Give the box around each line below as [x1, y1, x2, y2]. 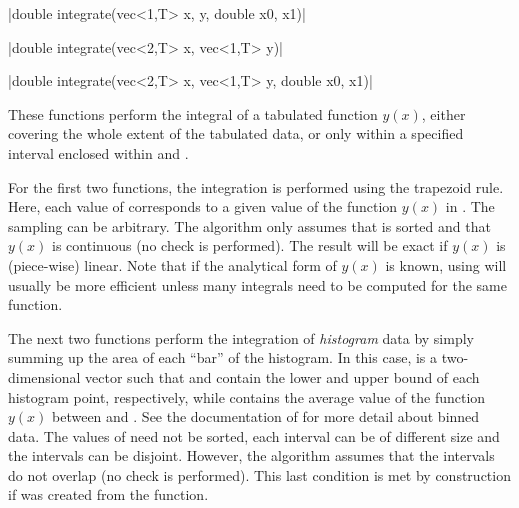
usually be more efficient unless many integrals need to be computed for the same [8, 274, 507, 295]
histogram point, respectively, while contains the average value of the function [8, 386, 486, 407]
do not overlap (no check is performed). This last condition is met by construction [8, 464, 511, 485]
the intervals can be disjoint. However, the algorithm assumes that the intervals [8, 445, 495, 466]
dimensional [8, 366, 81, 387]
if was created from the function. [8, 484, 209, 505]
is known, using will [385, 254, 507, 275]
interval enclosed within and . [8, 142, 189, 163]
